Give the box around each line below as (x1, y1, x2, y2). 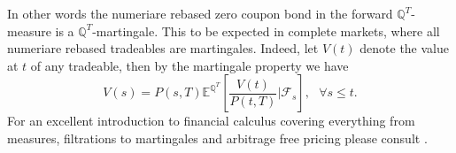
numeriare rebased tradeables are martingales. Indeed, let (7, 39, 319, 57)
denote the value (359, 39, 449, 57)
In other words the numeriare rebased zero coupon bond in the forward (7, 4, 393, 22)
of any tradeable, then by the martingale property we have (30, 56, 349, 74)
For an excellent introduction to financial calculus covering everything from (7, 111, 415, 130)
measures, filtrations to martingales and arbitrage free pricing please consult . (7, 128, 428, 147)
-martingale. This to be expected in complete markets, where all (92, 21, 440, 40)
